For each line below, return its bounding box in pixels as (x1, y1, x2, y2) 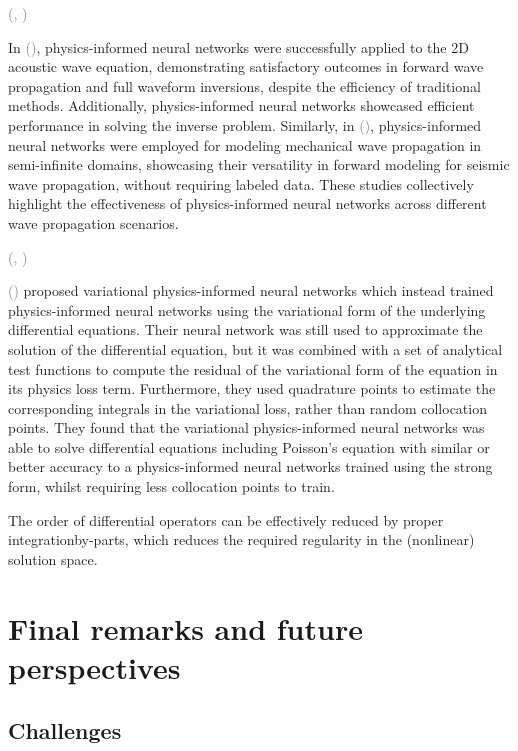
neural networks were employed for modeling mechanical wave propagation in (8, 134, 482, 155)
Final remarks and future (8, 607, 363, 648)
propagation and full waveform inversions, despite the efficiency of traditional (8, 75, 481, 96)
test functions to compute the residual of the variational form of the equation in (8, 358, 498, 379)
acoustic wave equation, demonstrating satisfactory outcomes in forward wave (8, 56, 484, 77)
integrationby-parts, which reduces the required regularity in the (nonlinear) (8, 529, 475, 550)
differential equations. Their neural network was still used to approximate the (8, 319, 483, 340)
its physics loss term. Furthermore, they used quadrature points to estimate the (8, 378, 496, 399)
